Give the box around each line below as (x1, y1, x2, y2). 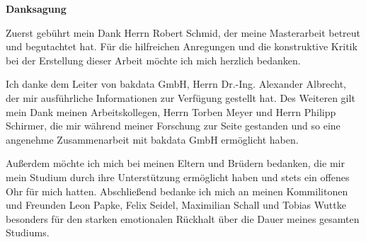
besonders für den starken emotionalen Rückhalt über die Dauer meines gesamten (6, 211, 360, 226)
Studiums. (6, 225, 50, 240)
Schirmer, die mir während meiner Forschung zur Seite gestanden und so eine (6, 118, 341, 133)
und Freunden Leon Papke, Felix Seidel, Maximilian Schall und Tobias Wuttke (6, 197, 346, 212)
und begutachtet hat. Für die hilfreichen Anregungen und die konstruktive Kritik (6, 39, 358, 54)
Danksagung (6, 1, 67, 16)
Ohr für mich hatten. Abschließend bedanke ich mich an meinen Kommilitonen (6, 183, 348, 198)
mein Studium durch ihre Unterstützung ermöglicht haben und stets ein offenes (6, 169, 350, 184)
